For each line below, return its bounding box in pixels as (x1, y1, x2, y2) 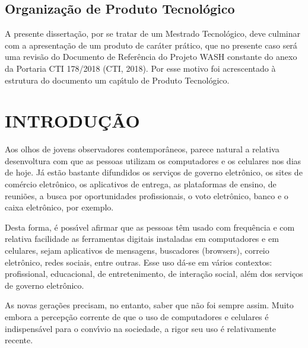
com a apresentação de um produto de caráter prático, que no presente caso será (5, 39, 297, 51)
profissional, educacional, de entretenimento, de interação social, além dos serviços (5, 267, 303, 280)
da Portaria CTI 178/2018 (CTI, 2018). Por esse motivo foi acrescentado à (5, 62, 276, 74)
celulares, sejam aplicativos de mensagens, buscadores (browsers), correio (5, 244, 269, 257)
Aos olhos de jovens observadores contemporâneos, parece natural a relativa (5, 143, 280, 155)
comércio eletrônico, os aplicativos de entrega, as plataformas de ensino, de (5, 178, 277, 190)
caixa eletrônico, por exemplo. (5, 201, 114, 213)
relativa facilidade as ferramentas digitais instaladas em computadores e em (5, 232, 279, 245)
